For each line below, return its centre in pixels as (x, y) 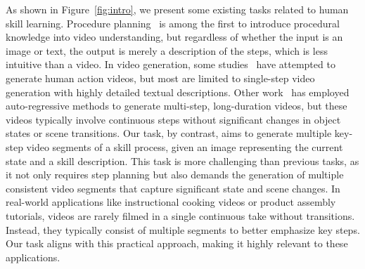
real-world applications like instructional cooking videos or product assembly (171, 202)
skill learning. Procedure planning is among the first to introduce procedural (173, 23)
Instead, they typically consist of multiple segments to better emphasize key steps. (183, 229)
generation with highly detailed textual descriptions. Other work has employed (178, 92)
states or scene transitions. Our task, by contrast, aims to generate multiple (169, 133)
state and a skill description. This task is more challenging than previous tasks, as (182, 160)
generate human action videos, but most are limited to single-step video (160, 78)
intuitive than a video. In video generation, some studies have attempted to (171, 64)
